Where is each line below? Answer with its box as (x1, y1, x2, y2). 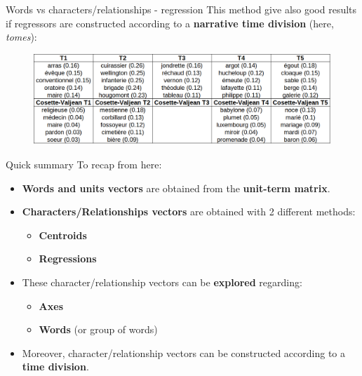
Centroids (39, 227, 87, 242)
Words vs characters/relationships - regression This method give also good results (6, 2, 357, 16)
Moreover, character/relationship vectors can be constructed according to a (22, 345, 345, 360)
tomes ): (6, 29, 37, 44)
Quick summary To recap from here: (6, 156, 162, 171)
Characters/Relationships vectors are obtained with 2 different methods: (22, 204, 356, 219)
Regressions (39, 251, 97, 266)
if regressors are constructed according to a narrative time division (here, (6, 15, 334, 30)
